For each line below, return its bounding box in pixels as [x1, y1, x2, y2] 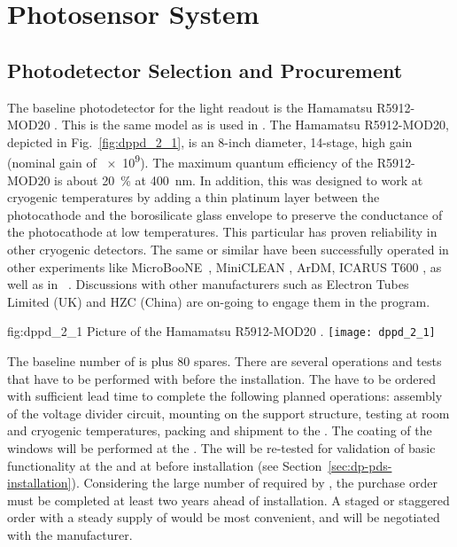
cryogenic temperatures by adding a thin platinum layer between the [7, 188, 380, 207]
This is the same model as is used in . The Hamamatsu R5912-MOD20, [61, 115, 449, 134]
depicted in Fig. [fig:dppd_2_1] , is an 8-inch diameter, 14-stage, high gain [7, 132, 413, 151]
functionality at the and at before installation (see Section [7, 456, 322, 474]
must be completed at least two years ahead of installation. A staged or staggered [7, 490, 450, 509]
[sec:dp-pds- [328, 456, 392, 474]
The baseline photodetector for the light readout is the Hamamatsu [7, 98, 373, 116]
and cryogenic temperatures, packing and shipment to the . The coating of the [7, 421, 432, 440]
